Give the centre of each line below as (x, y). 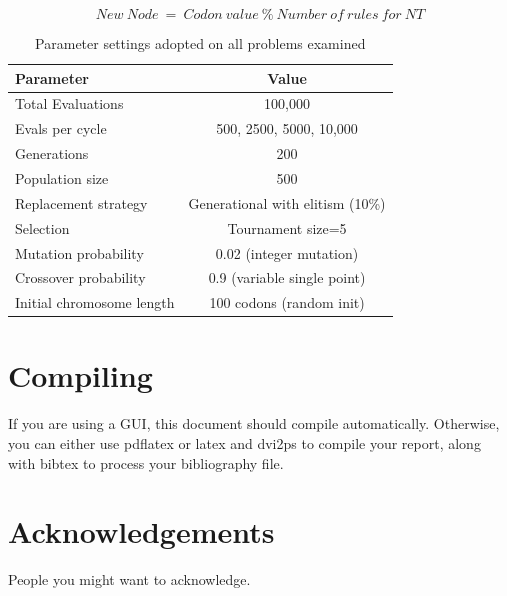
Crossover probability (80, 277)
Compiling (80, 375)
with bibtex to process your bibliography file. (146, 462)
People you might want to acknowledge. (129, 579)
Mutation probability (79, 252)
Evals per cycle (61, 128)
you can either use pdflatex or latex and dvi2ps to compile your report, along (244, 443)
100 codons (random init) (287, 302)
